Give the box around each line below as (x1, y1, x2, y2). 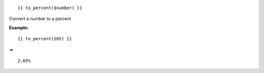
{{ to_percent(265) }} (18, 36, 72, 42)
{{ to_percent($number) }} (18, 5, 83, 11)
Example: (9, 25, 29, 30)
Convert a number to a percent (9, 16, 71, 22)
